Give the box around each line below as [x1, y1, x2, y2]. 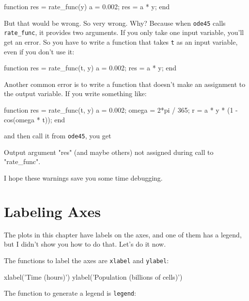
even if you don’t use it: [4, 46, 75, 56]
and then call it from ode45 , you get [4, 131, 111, 141]
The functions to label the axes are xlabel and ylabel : [4, 255, 169, 265]
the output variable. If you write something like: [4, 88, 147, 99]
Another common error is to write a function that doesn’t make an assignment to [4, 79, 246, 89]
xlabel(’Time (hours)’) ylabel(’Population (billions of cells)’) [4, 271, 183, 282]
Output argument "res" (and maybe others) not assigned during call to [4, 147, 214, 157]
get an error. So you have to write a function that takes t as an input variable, [4, 36, 238, 47]
